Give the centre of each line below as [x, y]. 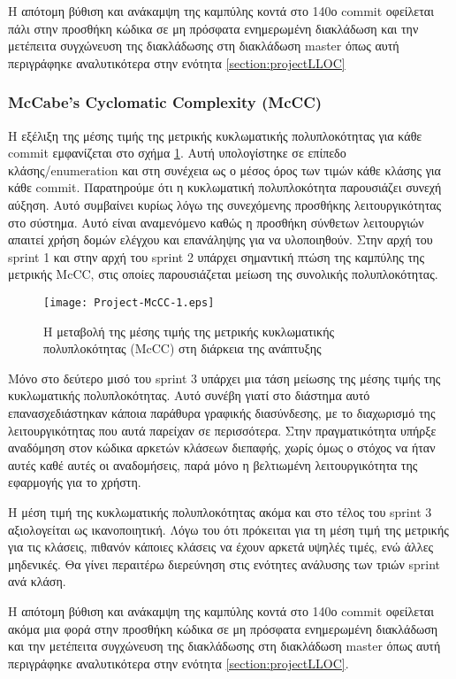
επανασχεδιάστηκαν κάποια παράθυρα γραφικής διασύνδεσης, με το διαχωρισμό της [222, 412]
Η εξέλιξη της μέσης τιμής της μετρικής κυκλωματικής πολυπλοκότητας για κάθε [215, 135]
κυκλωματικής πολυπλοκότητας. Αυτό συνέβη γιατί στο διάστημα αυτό [189, 395]
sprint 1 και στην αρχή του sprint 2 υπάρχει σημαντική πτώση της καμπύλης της [216, 256]
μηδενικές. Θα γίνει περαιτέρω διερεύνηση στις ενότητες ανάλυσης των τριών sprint [224, 563]
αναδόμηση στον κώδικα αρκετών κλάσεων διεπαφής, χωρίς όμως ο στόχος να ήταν [222, 448]
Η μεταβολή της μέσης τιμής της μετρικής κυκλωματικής [189, 331]
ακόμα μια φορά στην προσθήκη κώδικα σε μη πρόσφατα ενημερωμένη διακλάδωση [223, 628]
